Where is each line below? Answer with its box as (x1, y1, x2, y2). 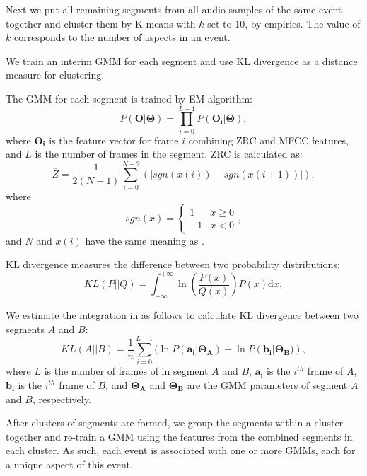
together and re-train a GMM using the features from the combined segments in (6, 429, 353, 443)
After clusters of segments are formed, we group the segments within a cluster (6, 415, 344, 430)
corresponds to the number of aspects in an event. (13, 30, 231, 45)
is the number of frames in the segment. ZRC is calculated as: (35, 146, 303, 161)
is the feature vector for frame (49, 132, 179, 147)
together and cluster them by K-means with (6, 16, 196, 30)
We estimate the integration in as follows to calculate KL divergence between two (6, 308, 359, 323)
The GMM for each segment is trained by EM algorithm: (6, 91, 253, 105)
